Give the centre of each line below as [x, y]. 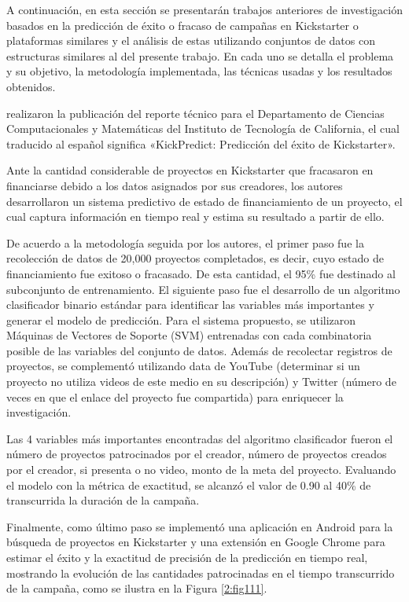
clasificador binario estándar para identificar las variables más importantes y [190, 305]
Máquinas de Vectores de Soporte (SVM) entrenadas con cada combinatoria [189, 335]
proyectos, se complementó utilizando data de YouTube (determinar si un [183, 366]
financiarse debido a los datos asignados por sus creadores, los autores [175, 185]
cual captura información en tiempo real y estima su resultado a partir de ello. [195, 217]
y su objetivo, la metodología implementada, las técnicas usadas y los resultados [199, 71]
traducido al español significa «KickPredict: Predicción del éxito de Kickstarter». [201, 143]
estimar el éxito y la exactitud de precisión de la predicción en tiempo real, [187, 557]
